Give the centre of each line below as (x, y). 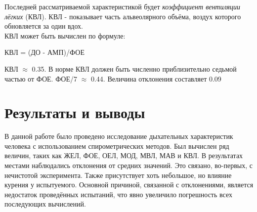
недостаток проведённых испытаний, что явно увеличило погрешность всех (118, 194)
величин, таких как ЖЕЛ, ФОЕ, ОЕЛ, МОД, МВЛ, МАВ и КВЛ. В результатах (124, 155)
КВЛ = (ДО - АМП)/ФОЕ (44, 52)
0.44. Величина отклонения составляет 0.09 (156, 78)
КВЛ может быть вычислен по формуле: (65, 35)
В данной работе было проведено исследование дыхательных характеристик (119, 136)
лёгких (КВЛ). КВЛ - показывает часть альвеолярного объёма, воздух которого (123, 16)
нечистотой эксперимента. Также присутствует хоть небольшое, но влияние (118, 175)
